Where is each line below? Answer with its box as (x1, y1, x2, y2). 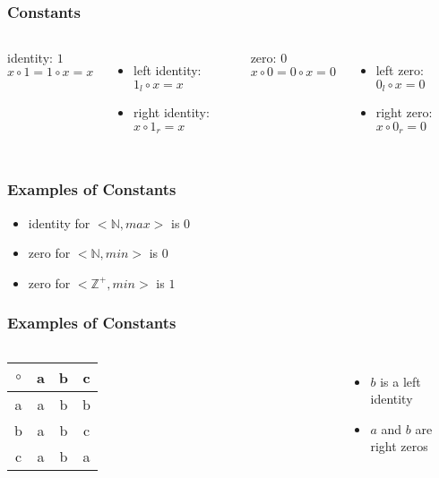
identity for (28, 213, 90, 232)
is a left (380, 371, 421, 390)
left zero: (375, 61, 424, 80)
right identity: (133, 103, 210, 122)
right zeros (370, 437, 428, 456)
